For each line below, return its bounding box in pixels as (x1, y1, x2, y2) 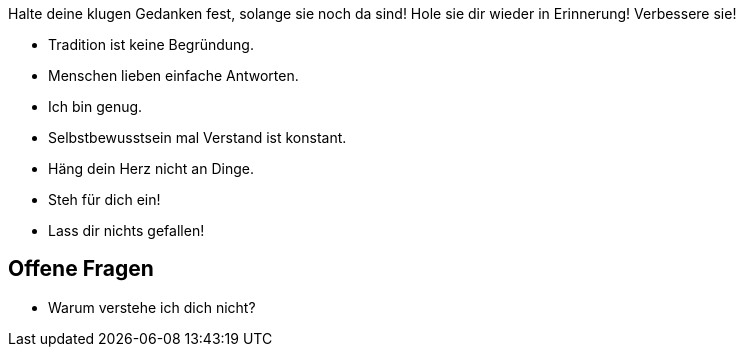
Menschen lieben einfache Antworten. (48, 67, 299, 84)
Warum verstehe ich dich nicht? (48, 298, 256, 316)
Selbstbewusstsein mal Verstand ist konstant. (48, 129, 347, 146)
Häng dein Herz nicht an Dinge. (48, 160, 254, 177)
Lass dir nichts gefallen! (48, 222, 205, 239)
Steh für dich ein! (48, 191, 161, 208)
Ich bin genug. (48, 98, 143, 115)
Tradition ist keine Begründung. (48, 36, 254, 53)
